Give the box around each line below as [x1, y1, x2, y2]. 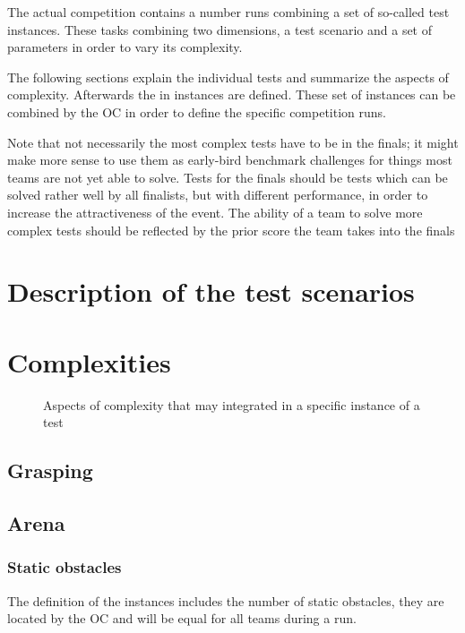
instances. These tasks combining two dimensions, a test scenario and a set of [7, 20, 433, 38]
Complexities [7, 343, 171, 380]
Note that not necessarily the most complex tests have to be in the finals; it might [7, 133, 459, 151]
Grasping [7, 457, 93, 484]
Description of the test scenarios [7, 273, 415, 310]
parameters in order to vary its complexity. [7, 38, 243, 56]
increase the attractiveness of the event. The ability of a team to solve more [7, 202, 423, 221]
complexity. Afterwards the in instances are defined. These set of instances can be [7, 85, 456, 104]
